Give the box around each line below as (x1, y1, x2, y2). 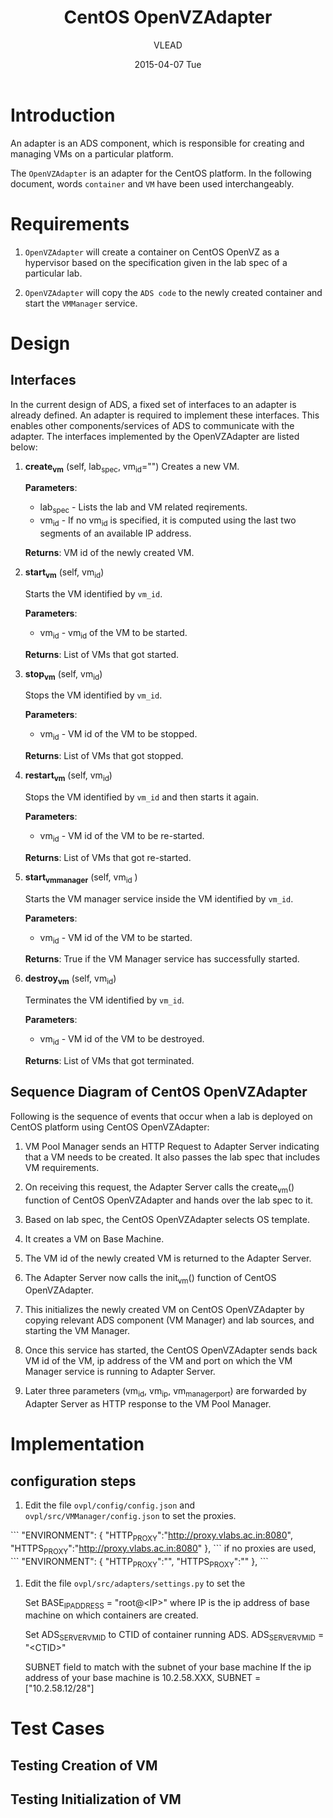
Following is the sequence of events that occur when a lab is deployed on (10, 1110, 313, 1122)
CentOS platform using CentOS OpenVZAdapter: (10, 1121, 210, 1133)
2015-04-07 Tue (134, 58, 202, 70)
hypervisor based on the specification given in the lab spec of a (24, 256, 288, 268)
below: (10, 441, 38, 453)
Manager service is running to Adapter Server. (24, 1366, 216, 1378)
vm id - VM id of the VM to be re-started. (39, 830, 205, 844)
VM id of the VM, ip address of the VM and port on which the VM (24, 1355, 293, 1367)
